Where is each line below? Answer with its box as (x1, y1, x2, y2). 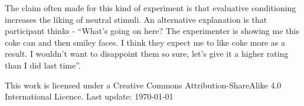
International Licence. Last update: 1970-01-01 (5, 90, 174, 102)
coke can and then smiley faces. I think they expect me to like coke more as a (5, 36, 286, 48)
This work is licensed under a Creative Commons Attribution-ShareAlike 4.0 (5, 78, 282, 91)
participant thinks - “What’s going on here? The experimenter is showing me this (5, 25, 299, 37)
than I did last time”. (5, 59, 81, 71)
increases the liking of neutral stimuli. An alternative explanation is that (5, 13, 267, 25)
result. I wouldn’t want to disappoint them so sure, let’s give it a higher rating (5, 47, 289, 60)
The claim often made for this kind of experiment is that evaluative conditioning (5, 2, 296, 13)
